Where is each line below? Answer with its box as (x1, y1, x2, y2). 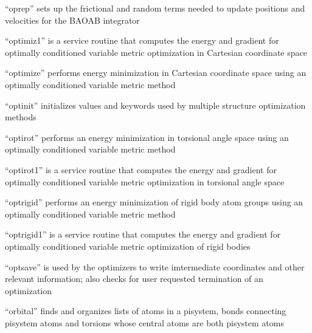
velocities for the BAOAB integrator (5, 13, 140, 26)
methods (5, 111, 36, 123)
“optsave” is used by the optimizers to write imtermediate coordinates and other (5, 260, 305, 273)
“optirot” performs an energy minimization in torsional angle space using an (5, 131, 289, 143)
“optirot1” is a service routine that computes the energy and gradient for (5, 163, 277, 176)
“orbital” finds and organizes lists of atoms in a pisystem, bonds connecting (5, 304, 286, 317)
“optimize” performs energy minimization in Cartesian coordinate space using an (5, 66, 307, 79)
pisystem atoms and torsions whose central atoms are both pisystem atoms (5, 316, 284, 329)
